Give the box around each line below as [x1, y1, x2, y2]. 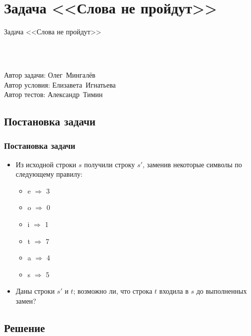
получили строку [84, 159, 135, 169]
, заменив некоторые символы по [142, 159, 242, 169]
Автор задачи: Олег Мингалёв [4, 69, 95, 80]
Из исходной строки [15, 159, 77, 169]
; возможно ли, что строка [73, 286, 153, 296]
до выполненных [196, 286, 247, 296]
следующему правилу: [15, 169, 83, 179]
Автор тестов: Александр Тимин [4, 89, 103, 100]
